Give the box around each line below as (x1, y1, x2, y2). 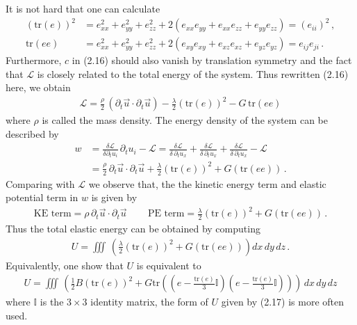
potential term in (6, 190, 78, 205)
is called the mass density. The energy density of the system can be (42, 113, 328, 127)
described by (6, 127, 59, 141)
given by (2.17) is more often (221, 294, 344, 309)
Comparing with (6, 176, 75, 191)
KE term (33, 209, 72, 219)
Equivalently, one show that (6, 257, 124, 272)
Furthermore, (6, 53, 62, 68)
